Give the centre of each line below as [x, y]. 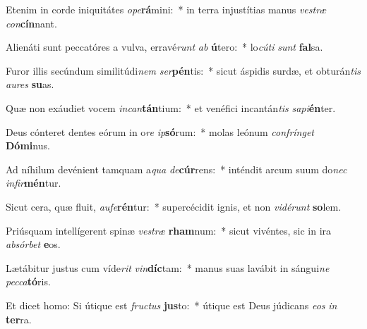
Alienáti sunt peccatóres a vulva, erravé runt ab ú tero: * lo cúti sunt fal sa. [164, 47]
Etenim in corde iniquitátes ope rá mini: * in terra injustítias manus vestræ [166, 9]
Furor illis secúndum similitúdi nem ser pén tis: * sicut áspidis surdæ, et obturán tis [183, 70]
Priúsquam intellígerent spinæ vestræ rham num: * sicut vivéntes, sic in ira [169, 230]
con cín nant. [31, 23]
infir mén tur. [34, 183]
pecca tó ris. [28, 281]
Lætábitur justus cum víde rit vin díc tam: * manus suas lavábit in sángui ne [168, 267]
